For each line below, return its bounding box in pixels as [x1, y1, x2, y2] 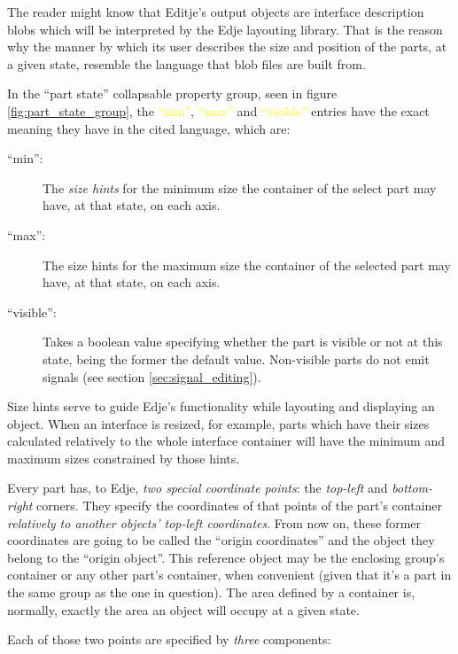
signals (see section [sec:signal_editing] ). [43, 367, 261, 385]
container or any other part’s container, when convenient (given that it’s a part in [7, 565, 452, 584]
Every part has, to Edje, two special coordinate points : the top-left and [7, 479, 388, 497]
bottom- [392, 479, 433, 497]
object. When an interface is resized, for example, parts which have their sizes [7, 414, 430, 432]
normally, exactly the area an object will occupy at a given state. [7, 600, 360, 619]
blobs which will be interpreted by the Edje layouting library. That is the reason [7, 19, 443, 38]
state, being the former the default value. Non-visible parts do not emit [43, 349, 430, 368]
